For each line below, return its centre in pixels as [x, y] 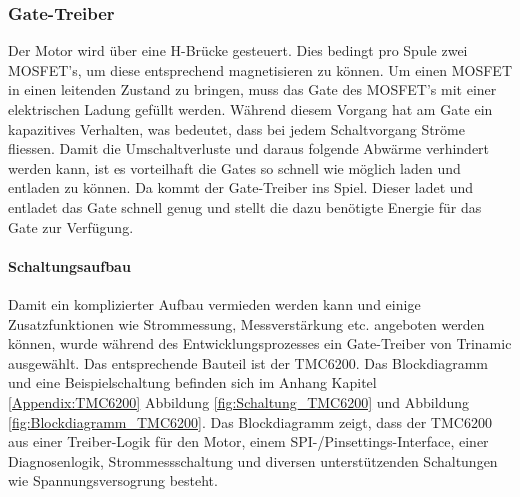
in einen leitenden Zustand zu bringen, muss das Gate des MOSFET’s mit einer [252, 89]
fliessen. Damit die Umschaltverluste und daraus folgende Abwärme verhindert [249, 148]
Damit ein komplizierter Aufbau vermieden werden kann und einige [214, 303]
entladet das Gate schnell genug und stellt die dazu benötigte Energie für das [245, 206]
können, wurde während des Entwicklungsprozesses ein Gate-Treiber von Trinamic [260, 343]
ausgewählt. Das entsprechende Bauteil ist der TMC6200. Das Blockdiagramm [248, 362]
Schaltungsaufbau [69, 265]
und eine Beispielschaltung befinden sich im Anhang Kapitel [192, 382]
